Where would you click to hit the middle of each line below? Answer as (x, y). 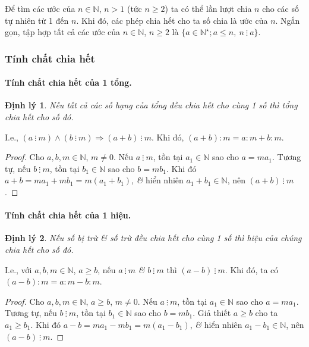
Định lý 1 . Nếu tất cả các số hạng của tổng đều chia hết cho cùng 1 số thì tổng (151, 105)
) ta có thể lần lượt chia (208, 8)
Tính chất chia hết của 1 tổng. (68, 82)
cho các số (281, 8)
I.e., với (18, 269)
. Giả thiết (212, 313)
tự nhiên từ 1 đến (37, 20)
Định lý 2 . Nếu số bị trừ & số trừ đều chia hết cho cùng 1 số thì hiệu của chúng (153, 238)
